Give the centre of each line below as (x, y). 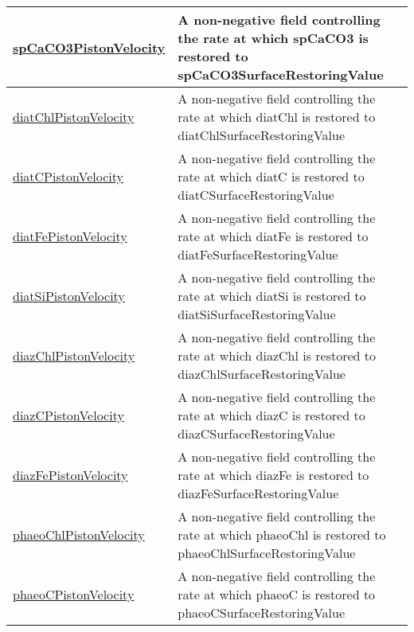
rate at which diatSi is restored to (272, 296)
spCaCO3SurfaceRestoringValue (281, 74)
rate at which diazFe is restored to (273, 475)
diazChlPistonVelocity (74, 355)
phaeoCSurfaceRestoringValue (262, 612)
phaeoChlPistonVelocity (79, 534)
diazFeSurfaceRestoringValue (258, 493)
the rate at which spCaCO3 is (273, 38)
